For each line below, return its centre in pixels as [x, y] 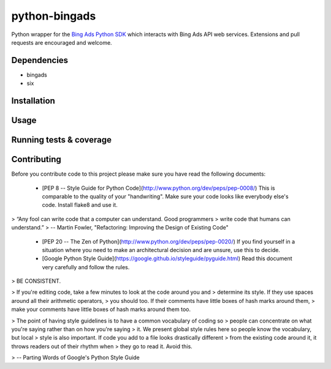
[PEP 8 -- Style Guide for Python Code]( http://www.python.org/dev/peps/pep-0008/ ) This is [158, 188]
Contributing [36, 159]
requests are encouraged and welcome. [62, 42]
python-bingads [54, 16]
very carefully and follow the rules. [86, 267]
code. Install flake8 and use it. [80, 205]
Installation [33, 101]
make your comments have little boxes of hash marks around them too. [101, 310]
